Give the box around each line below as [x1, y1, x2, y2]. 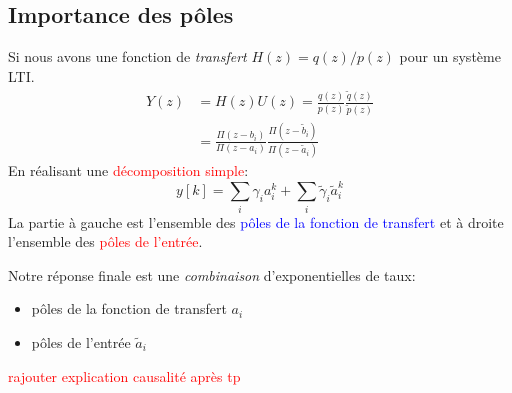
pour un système [399, 46, 501, 67]
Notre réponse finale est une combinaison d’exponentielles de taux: [8, 264, 416, 285]
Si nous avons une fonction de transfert [8, 46, 247, 67]
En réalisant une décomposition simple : [8, 159, 249, 180]
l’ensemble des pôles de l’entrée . [8, 231, 203, 252]
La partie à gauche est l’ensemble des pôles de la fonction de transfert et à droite [8, 211, 504, 232]
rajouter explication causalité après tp [8, 365, 241, 386]
